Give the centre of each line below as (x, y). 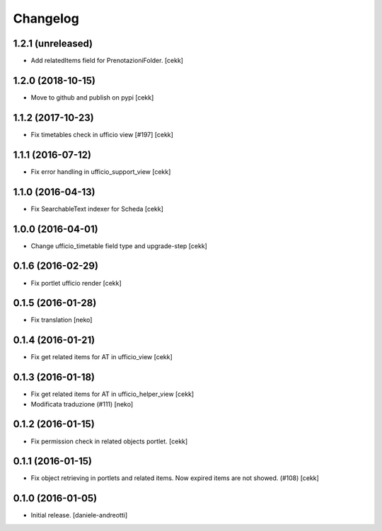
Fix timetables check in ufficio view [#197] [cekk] (102, 134)
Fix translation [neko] (62, 320)
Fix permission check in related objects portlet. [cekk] (109, 441)
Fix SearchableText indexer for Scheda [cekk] (97, 209)
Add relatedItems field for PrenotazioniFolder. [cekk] (107, 61)
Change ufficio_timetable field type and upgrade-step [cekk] (119, 246)
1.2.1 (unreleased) (53, 43)
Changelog (46, 18)
